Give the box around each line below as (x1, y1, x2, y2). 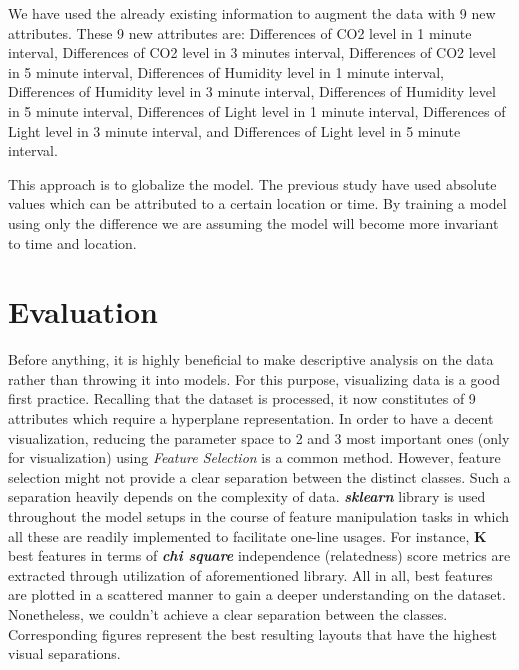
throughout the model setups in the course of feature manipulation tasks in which (8, 506, 510, 526)
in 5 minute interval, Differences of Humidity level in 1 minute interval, (8, 61, 444, 82)
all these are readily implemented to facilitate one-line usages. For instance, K (8, 525, 487, 546)
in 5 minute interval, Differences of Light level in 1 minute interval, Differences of (8, 100, 506, 121)
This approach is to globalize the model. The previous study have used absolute (8, 173, 497, 194)
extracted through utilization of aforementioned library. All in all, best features (8, 564, 493, 585)
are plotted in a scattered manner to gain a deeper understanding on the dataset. (8, 584, 506, 605)
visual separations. (8, 643, 121, 664)
